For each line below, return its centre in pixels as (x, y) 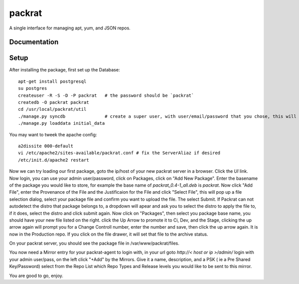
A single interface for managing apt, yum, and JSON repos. (70, 28)
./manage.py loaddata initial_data (62, 123)
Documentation (34, 42)
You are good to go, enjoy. (36, 276)
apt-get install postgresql (52, 81)
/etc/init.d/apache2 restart (54, 160)
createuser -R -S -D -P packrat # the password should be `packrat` (106, 95)
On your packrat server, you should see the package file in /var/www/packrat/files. (94, 243)
